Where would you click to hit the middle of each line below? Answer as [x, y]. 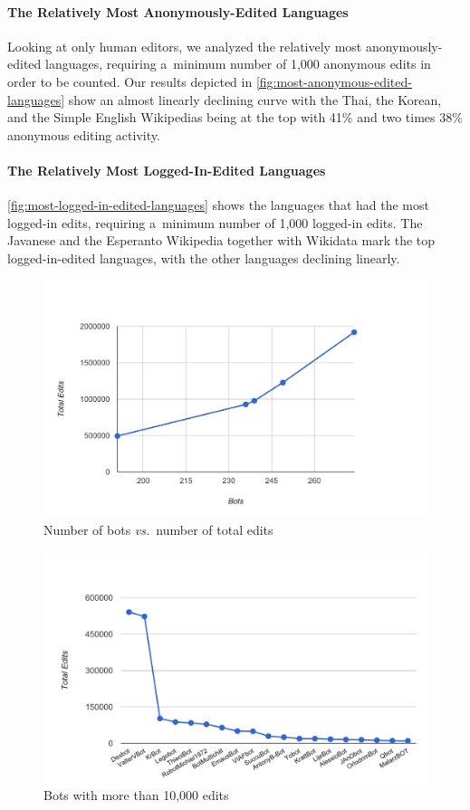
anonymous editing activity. [84, 134]
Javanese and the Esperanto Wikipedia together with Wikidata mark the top [221, 240]
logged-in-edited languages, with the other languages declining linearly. [204, 257]
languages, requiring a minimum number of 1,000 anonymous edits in [238, 64]
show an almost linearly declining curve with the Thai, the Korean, [255, 99]
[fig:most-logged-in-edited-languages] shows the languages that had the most [218, 205]
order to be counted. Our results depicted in [130, 81]
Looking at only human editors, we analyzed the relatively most [185, 46]
